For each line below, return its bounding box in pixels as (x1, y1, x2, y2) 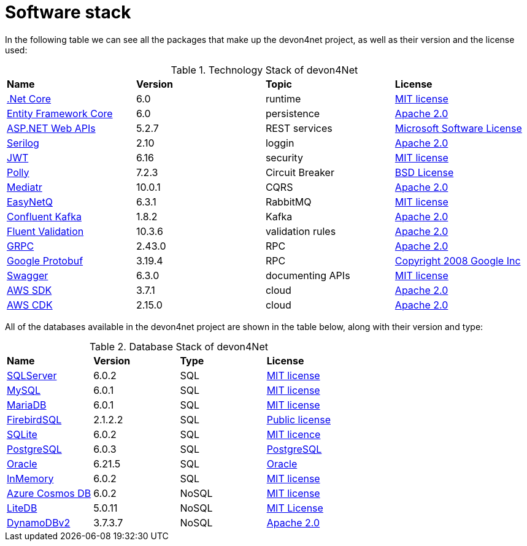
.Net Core (7, 92, 52, 105)
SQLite (7, 428, 37, 440)
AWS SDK (7, 283, 52, 296)
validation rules (265, 225, 336, 237)
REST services (265, 121, 333, 134)
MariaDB (7, 398, 47, 411)
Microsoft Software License (394, 121, 522, 134)
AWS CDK (7, 298, 53, 311)
